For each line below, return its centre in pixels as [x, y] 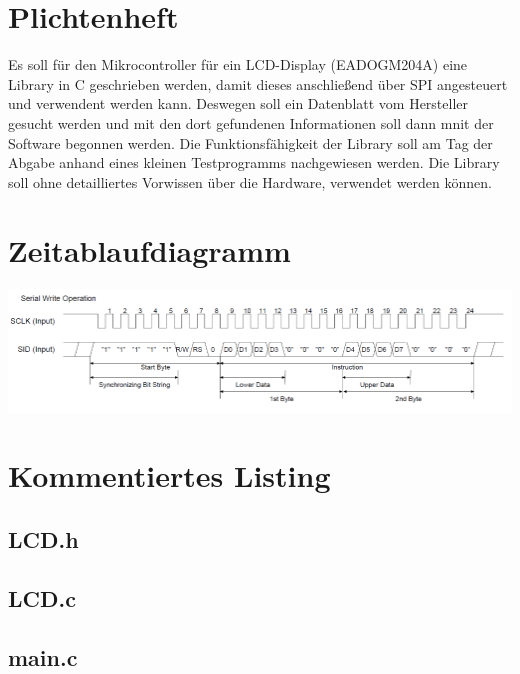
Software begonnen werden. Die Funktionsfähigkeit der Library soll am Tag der [250, 142]
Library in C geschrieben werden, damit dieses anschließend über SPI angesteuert [258, 83]
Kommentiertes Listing [169, 475]
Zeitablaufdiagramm [149, 250]
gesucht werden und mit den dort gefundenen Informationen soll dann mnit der [251, 122]
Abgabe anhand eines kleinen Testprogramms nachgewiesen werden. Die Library [254, 162]
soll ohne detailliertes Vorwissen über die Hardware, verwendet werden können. [250, 181]
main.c [43, 656]
